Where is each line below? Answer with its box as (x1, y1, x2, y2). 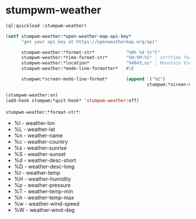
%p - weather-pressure (13, 182, 71, 189)
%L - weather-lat (13, 126, 56, 133)
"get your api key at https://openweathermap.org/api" (20, 39, 158, 44)
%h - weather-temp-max (13, 194, 74, 201)
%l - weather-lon (13, 119, 55, 126)
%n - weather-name (13, 132, 63, 139)
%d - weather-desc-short (13, 157, 77, 164)
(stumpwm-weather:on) (5, 92, 59, 98)
